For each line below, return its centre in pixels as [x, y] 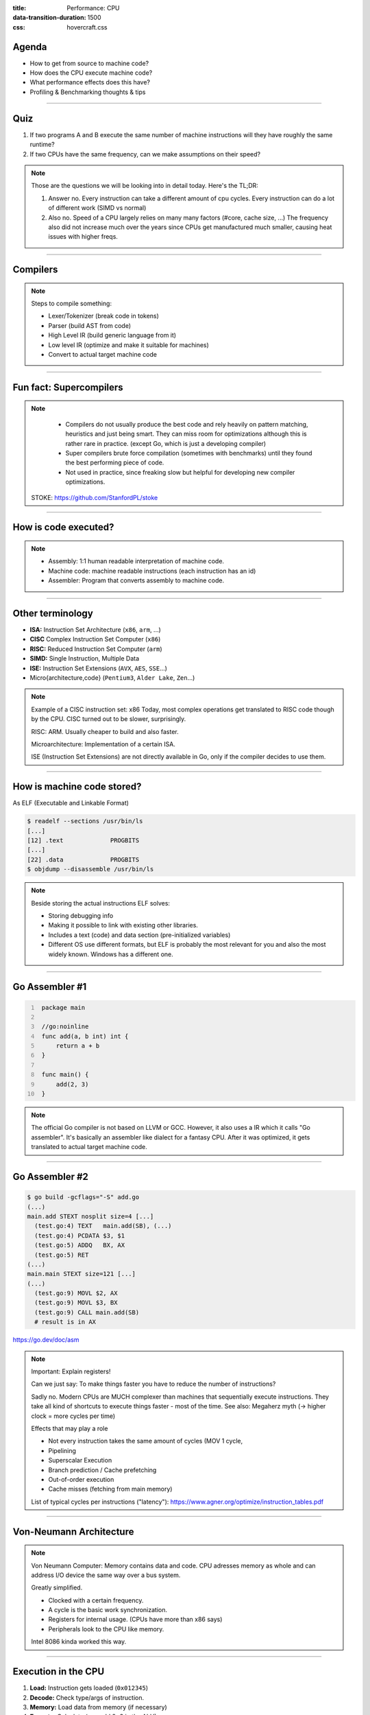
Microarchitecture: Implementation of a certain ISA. [103, 744]
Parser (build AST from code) [90, 325]
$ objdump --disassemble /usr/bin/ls [90, 869]
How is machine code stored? [77, 786]
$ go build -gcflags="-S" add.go [83, 1197]
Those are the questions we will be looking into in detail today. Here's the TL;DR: [145, 186]
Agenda [30, 47]
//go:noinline [65, 1027]
